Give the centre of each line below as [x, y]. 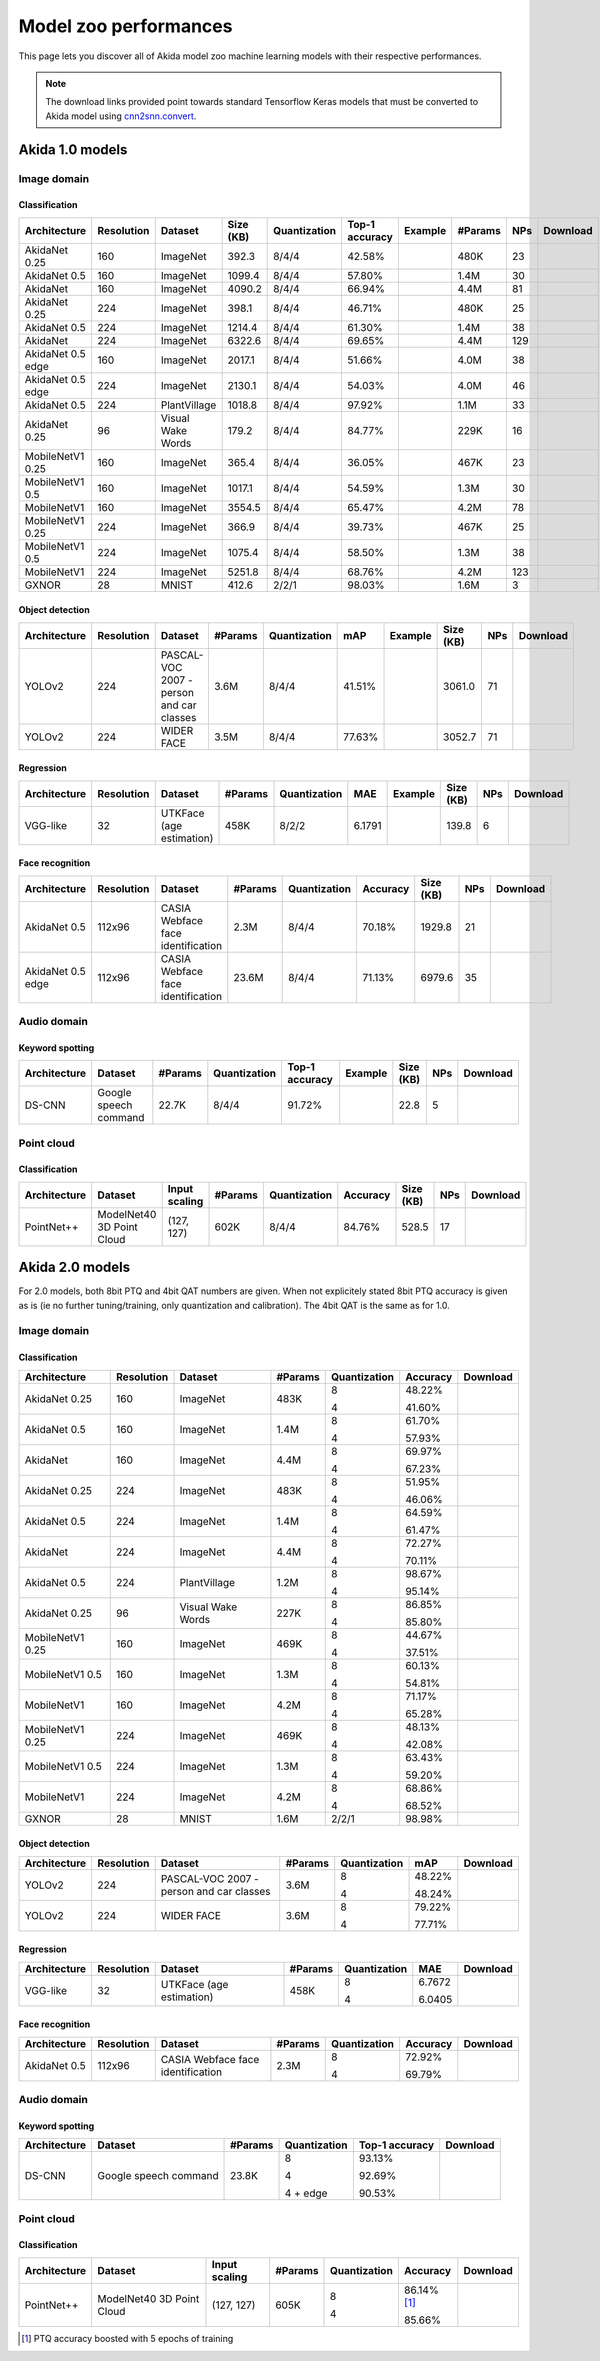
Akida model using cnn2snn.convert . [121, 116]
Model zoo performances [125, 26]
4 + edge [306, 2193]
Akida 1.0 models [73, 149]
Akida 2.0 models [74, 1267]
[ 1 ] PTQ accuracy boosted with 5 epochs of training [127, 2338]
